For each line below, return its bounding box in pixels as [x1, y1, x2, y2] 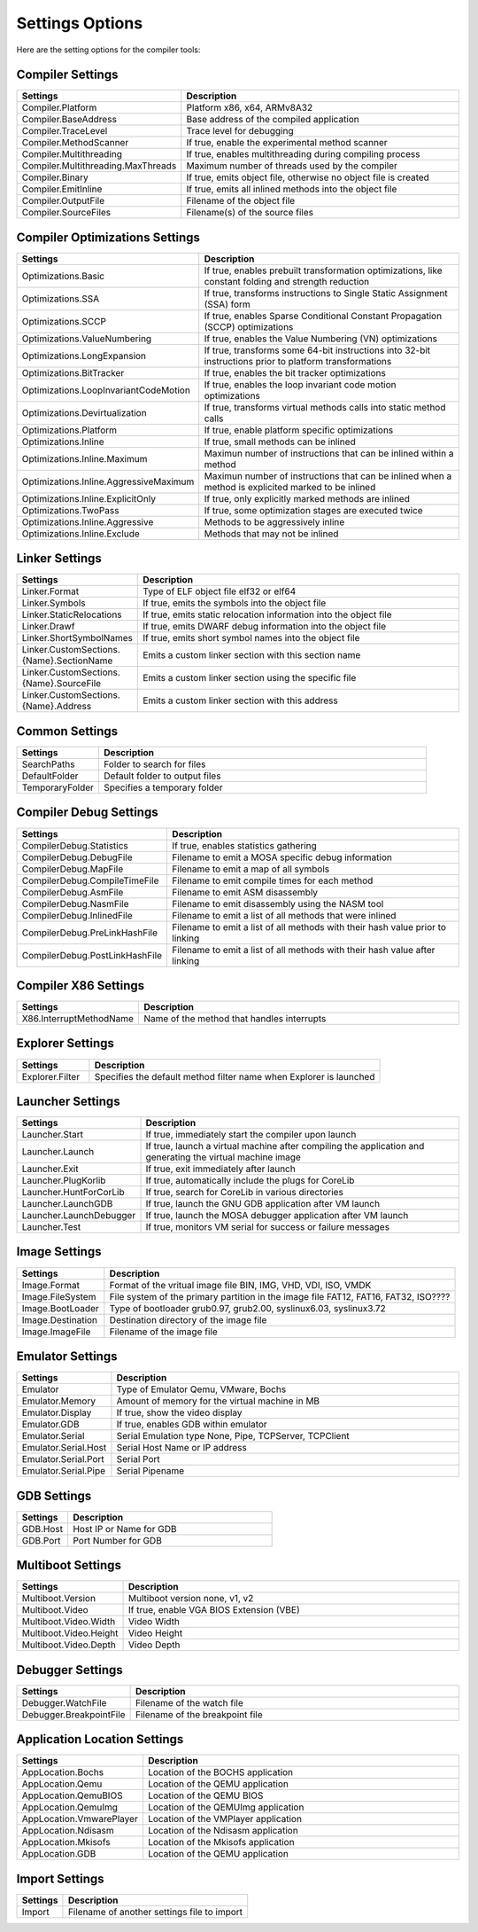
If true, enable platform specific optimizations [204, 424, 394, 436]
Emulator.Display [21, 1406, 92, 1419]
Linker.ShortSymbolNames [21, 632, 133, 645]
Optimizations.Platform [21, 424, 118, 436]
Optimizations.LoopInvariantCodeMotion [21, 384, 190, 396]
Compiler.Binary [21, 171, 89, 184]
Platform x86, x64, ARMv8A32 [186, 102, 313, 114]
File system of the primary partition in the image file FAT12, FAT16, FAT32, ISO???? [109, 1290, 451, 1302]
